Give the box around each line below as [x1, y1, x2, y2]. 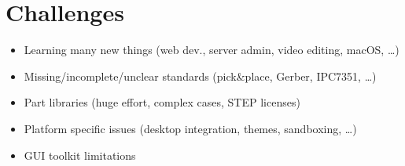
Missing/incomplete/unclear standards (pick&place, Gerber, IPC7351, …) [24, 67, 377, 84]
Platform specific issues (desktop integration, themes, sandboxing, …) [24, 120, 357, 136]
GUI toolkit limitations [24, 146, 136, 163]
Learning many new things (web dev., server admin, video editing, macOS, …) [24, 41, 399, 58]
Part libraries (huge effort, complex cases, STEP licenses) [24, 94, 300, 110]
